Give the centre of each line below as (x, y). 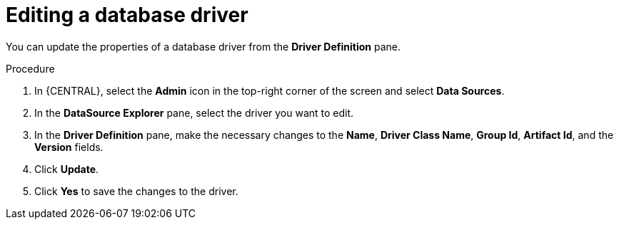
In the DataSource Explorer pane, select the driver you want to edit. (194, 112)
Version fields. (69, 147)
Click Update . (67, 169)
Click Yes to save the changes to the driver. (136, 191)
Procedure (30, 68)
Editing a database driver (127, 15)
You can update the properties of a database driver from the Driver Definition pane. (203, 46)
